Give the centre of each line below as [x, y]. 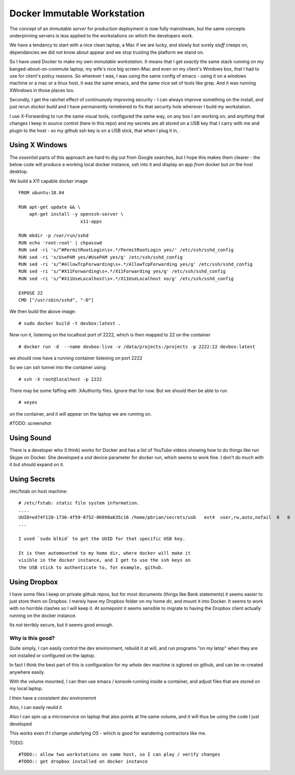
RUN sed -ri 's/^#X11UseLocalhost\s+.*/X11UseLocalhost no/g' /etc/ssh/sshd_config [126, 278]
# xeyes [28, 402]
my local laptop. [26, 689]
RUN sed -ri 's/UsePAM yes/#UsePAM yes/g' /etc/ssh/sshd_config [101, 257]
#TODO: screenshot [30, 423]
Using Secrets [32, 479]
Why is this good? [32, 638]
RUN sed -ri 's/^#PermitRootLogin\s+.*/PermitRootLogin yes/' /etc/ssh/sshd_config [126, 250]
